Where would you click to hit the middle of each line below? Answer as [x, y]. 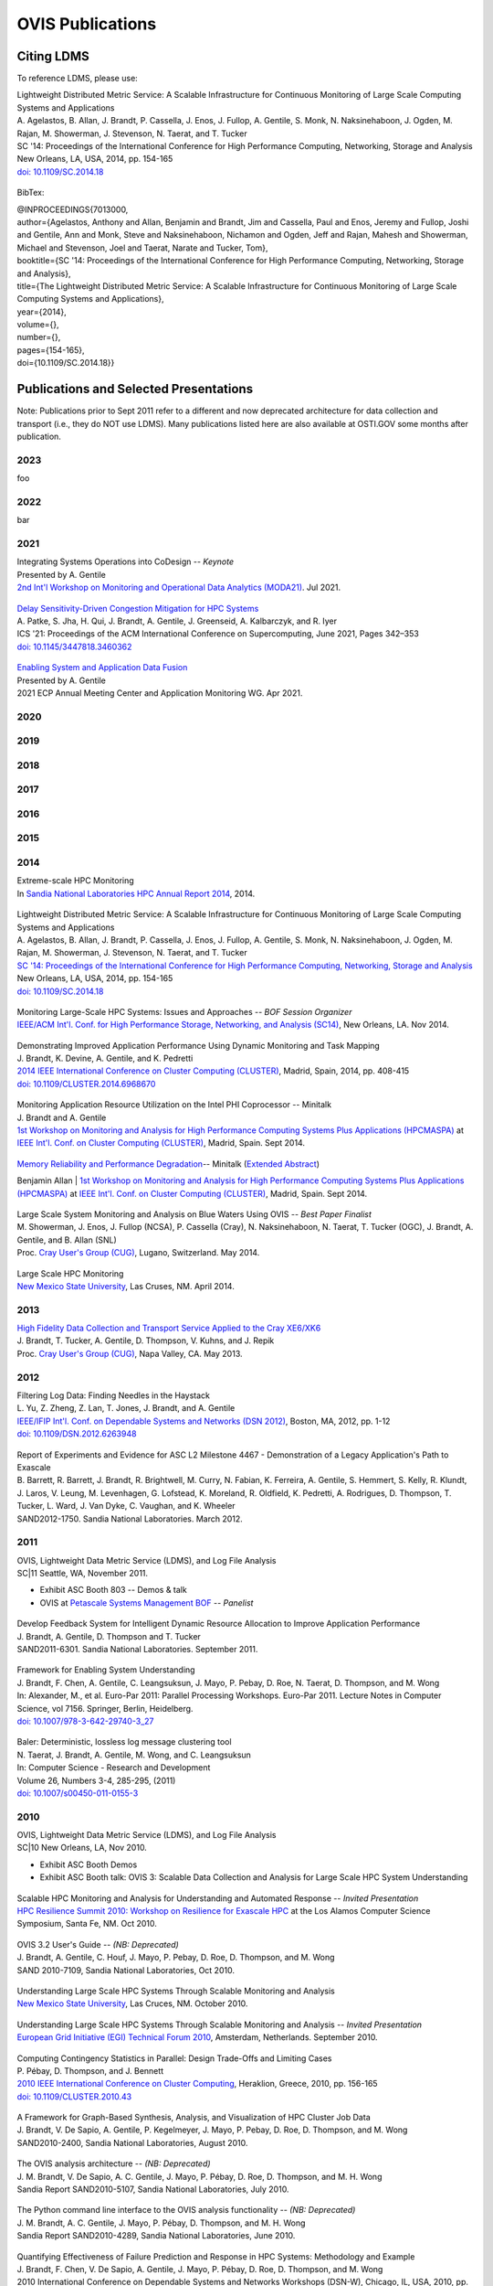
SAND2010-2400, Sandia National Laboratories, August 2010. [132, 2142]
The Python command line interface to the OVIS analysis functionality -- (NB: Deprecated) [186, 2210]
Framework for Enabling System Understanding [106, 1670]
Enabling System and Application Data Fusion [102, 668]
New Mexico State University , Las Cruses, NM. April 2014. [126, 1286]
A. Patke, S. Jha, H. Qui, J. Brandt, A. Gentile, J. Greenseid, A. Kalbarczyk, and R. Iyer [177, 621]
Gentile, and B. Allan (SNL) [67, 1240]
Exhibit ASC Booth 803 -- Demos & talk [113, 1590]
